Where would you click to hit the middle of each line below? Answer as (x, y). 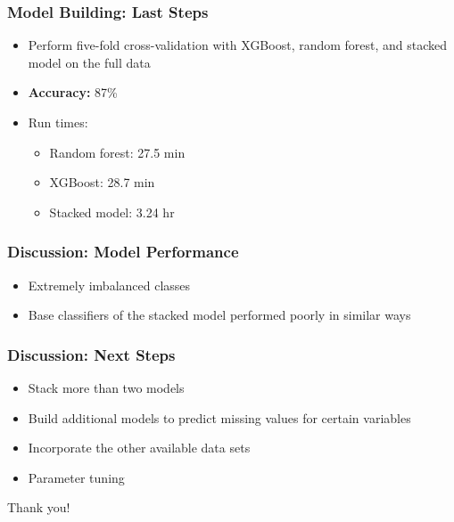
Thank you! (39, 507)
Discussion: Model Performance (123, 252)
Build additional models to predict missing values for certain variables (219, 417)
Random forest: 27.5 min (117, 152)
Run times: (58, 122)
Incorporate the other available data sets (139, 448)
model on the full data (89, 62)
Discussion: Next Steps (91, 354)
